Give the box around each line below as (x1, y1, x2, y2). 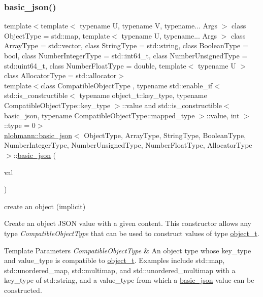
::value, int (206, 110, 240, 120)
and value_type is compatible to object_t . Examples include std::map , (4, 255, 225, 266)
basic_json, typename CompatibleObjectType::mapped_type (4, 110, 195, 120)
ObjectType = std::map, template (4, 30, 110, 41)
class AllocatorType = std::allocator (4, 70, 117, 81)
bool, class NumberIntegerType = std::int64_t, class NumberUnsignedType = (4, 50, 248, 60)
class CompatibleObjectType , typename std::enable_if (41, 80, 213, 90)
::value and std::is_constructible (122, 100, 222, 110)
